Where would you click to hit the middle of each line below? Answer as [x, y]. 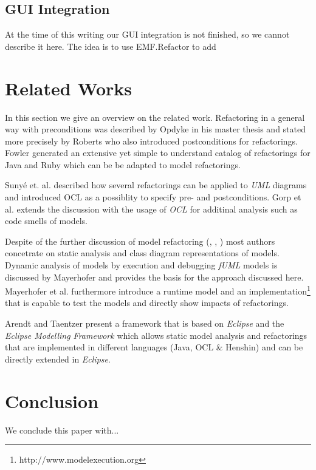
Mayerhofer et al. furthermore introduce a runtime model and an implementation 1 [158, 290]
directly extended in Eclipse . [58, 359]
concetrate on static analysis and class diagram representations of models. [142, 253]
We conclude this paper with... [62, 430]
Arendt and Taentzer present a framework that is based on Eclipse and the [145, 323]
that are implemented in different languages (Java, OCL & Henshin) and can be [154, 347]
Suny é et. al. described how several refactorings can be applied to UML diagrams [156, 185]
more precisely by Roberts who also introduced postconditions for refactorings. [152, 141]
